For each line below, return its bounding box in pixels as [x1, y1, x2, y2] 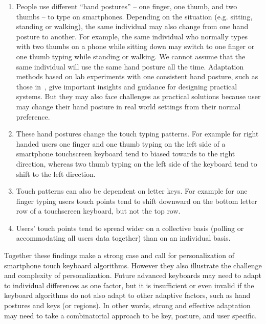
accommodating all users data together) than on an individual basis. [16, 233, 231, 243]
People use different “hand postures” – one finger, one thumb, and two [16, 1, 237, 11]
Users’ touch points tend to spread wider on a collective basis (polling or [16, 222, 244, 233]
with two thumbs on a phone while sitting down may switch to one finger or [16, 41, 255, 52]
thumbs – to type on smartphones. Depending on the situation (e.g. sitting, [16, 11, 253, 21]
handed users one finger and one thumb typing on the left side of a [16, 138, 226, 149]
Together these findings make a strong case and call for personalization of [4, 250, 235, 261]
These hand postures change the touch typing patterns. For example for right [16, 128, 259, 139]
